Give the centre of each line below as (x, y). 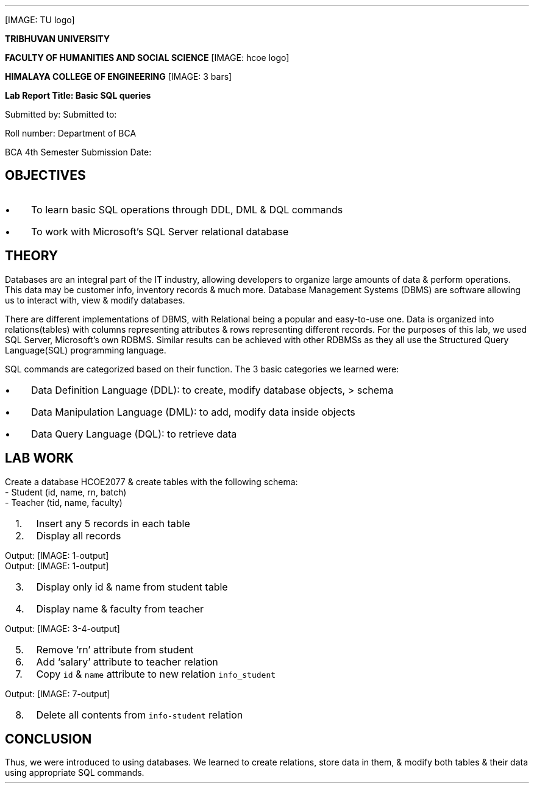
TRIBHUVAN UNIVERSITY (58, 39)
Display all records (79, 535)
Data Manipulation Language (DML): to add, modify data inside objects (193, 412)
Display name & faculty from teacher (120, 609)
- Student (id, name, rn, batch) (66, 492)
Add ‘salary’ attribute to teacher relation (127, 662)
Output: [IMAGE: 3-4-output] (62, 628)
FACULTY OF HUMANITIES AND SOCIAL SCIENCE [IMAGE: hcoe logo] (147, 58)
